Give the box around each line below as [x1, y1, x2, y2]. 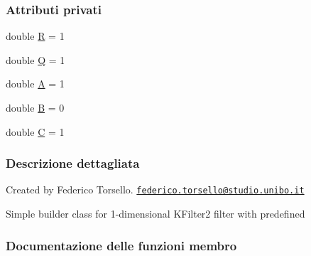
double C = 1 [6, 124, 65, 139]
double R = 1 [6, 28, 65, 43]
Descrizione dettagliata [6, 154, 140, 172]
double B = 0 [6, 100, 65, 114]
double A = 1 [6, 76, 65, 91]
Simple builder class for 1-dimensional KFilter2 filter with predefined [6, 206, 305, 221]
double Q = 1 [6, 52, 65, 67]
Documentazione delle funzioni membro [6, 236, 237, 254]
